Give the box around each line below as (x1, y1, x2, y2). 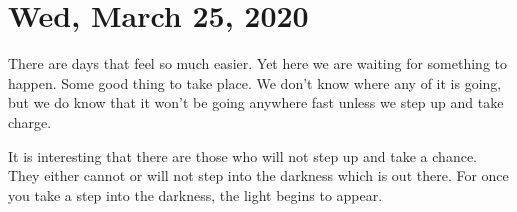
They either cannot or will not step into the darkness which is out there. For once (8, 165, 509, 186)
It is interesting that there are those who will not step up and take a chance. (8, 145, 477, 166)
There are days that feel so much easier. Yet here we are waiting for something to (8, 53, 508, 74)
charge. (8, 111, 52, 132)
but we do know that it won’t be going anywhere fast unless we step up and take (8, 92, 504, 113)
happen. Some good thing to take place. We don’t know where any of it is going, (8, 72, 502, 93)
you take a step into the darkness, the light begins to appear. (8, 184, 383, 205)
